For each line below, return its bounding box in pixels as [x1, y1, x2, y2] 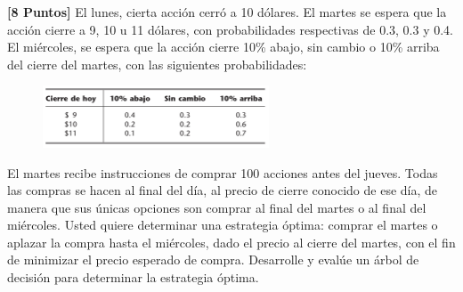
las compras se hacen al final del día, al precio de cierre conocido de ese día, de [7, 181, 438, 199]
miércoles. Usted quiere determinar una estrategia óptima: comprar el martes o [7, 215, 438, 234]
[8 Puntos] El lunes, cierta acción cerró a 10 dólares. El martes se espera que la [7, 3, 447, 20]
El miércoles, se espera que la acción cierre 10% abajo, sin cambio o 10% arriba [7, 37, 440, 56]
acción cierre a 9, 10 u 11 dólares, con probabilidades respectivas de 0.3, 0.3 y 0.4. [7, 20, 453, 38]
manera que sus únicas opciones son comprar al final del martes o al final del [7, 198, 426, 216]
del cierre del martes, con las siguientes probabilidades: [7, 54, 307, 73]
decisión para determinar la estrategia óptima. [7, 268, 259, 287]
